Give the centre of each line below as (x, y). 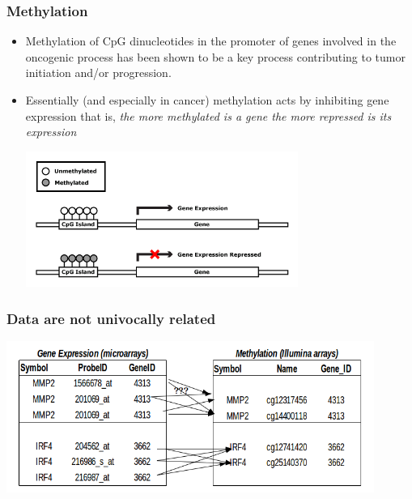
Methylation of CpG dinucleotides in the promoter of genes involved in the (211, 41)
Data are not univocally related (111, 318)
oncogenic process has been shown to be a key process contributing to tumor (215, 56)
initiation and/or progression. (98, 73)
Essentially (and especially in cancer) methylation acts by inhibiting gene (207, 100)
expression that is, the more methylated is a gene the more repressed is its (208, 115)
